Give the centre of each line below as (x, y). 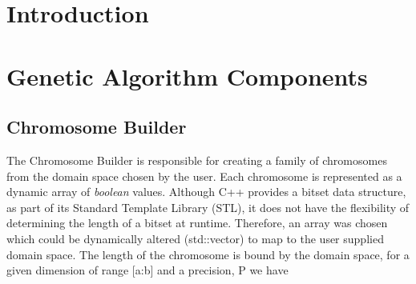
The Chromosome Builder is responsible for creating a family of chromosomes (197, 160)
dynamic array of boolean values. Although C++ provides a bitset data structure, (206, 192)
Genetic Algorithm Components (187, 76)
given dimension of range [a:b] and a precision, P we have (147, 270)
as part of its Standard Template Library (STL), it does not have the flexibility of (208, 207)
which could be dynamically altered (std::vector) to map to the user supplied (195, 238)
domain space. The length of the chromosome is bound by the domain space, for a (208, 254)
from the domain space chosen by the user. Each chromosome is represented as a (204, 176)
